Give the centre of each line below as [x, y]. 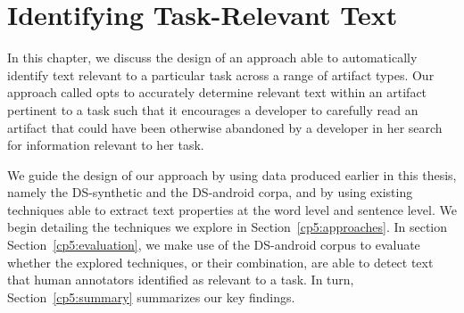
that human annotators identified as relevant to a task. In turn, [181, 280]
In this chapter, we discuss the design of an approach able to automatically [212, 58]
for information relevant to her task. [106, 145]
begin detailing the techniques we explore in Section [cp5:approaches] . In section [228, 227]
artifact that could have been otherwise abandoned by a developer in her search [225, 127]
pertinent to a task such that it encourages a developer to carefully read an [213, 109]
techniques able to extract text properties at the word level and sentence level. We [232, 209]
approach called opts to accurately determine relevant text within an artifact [217, 92]
